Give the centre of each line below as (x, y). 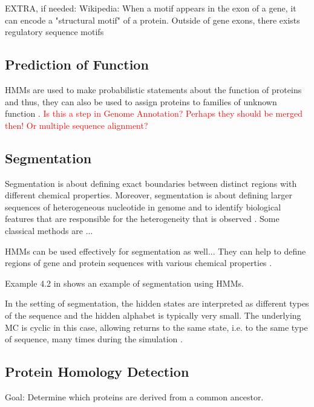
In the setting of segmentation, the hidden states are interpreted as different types (157, 303)
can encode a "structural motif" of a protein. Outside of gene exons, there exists (152, 20)
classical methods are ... (49, 230)
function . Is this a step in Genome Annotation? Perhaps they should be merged (154, 113)
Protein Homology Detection (97, 372)
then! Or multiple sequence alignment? (77, 125)
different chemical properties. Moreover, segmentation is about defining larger (149, 195)
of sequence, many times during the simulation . (94, 339)
